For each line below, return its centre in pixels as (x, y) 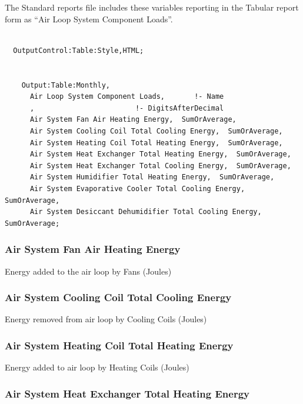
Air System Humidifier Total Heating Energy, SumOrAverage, (152, 177)
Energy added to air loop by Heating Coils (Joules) (97, 367)
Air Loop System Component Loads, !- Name (127, 97)
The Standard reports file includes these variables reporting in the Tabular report (152, 7)
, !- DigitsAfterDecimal (127, 108)
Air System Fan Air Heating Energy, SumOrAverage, (133, 120)
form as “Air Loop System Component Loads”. (89, 19)
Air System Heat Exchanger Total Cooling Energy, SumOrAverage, (160, 166)
